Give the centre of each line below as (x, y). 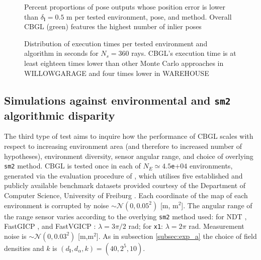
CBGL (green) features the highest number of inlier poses (113, 26)
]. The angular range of (217, 205)
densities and (24, 248)
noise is (15, 236)
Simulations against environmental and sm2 (117, 100)
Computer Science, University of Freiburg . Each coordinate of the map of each (126, 195)
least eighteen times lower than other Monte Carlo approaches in (124, 63)
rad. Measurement (216, 226)
